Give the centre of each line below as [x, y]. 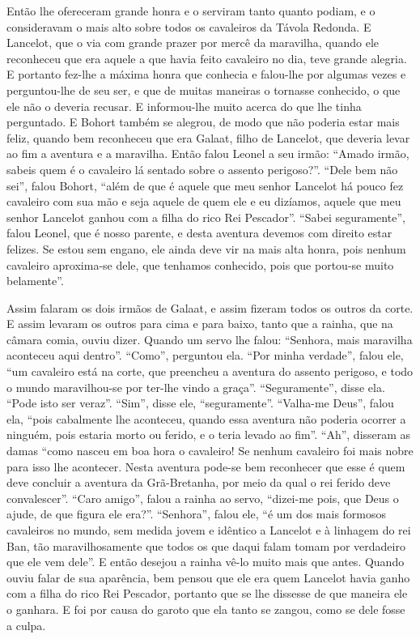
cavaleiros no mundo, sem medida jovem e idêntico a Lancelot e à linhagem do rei [209, 530]
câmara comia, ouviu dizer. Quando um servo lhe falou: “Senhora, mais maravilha [210, 339]
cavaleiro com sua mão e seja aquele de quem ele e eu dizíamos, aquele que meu [204, 201]
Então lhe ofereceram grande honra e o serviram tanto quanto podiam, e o [191, 11]
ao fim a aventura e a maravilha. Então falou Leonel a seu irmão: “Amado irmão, [208, 153]
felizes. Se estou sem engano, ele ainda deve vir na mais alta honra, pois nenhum [206, 248]
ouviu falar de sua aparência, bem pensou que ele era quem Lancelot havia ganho [208, 577]
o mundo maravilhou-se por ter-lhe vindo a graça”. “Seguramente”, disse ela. [196, 387]
